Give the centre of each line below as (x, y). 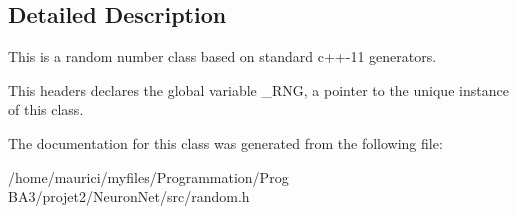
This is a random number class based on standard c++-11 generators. (222, 56)
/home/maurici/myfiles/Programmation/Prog (148, 176)
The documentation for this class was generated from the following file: (225, 142)
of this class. (46, 109)
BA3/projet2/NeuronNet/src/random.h (129, 196)
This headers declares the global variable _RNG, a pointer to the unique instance (258, 89)
